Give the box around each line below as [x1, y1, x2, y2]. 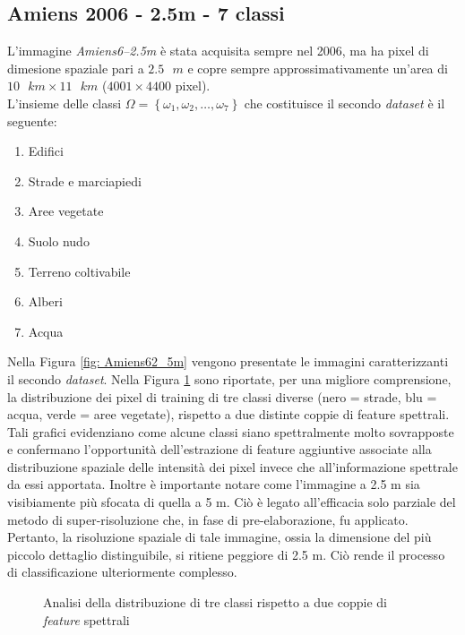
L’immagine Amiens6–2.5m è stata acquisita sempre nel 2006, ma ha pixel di [7, 41, 429, 60]
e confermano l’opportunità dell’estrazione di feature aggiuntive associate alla [7, 440, 432, 459]
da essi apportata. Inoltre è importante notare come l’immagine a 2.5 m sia [7, 475, 420, 493]
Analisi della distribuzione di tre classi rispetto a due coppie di [43, 593, 387, 612]
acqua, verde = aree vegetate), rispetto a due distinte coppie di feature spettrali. [7, 405, 450, 424]
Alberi [28, 292, 63, 311]
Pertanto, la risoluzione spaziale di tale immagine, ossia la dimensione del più [7, 528, 432, 546]
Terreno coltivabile [28, 262, 131, 280]
